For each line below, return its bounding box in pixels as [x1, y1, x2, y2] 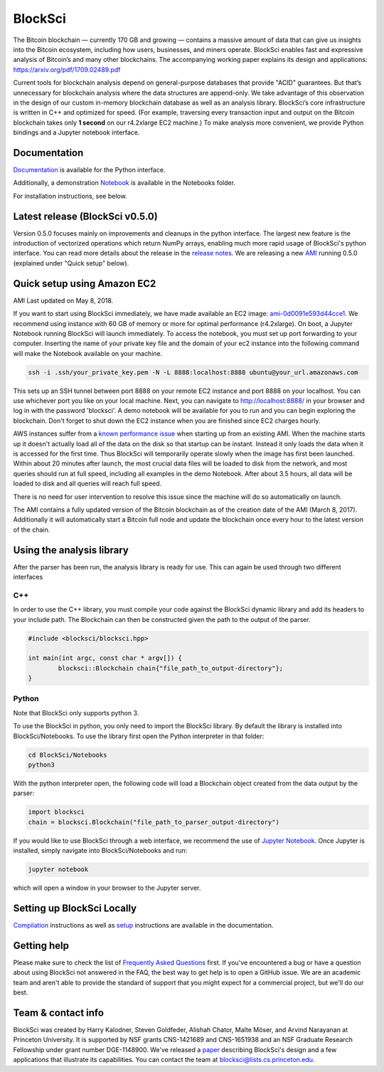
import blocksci [28, 808, 85, 816]
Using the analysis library [13, 544, 129, 556]
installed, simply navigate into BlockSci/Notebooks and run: [13, 846, 188, 855]
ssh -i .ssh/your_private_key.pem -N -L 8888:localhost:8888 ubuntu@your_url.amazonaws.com [28, 368, 358, 377]
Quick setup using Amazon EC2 [13, 278, 156, 290]
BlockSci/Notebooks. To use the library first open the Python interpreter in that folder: [13, 732, 265, 740]
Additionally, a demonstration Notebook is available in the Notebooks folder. [13, 179, 236, 187]
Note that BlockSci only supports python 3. [13, 708, 139, 717]
